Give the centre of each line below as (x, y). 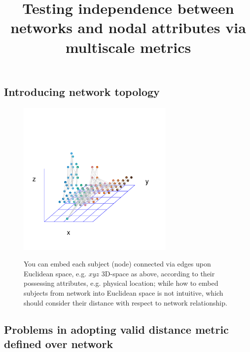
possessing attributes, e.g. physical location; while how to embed (121, 283)
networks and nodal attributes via (128, 27)
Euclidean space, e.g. (55, 273)
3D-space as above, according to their (158, 273)
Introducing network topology (82, 91)
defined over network (59, 343)
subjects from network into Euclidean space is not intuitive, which (124, 292)
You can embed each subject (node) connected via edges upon (117, 264)
